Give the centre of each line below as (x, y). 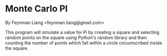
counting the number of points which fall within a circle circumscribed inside (83, 42)
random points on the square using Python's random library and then (76, 37)
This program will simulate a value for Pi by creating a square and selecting (82, 32)
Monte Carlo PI (37, 9)
